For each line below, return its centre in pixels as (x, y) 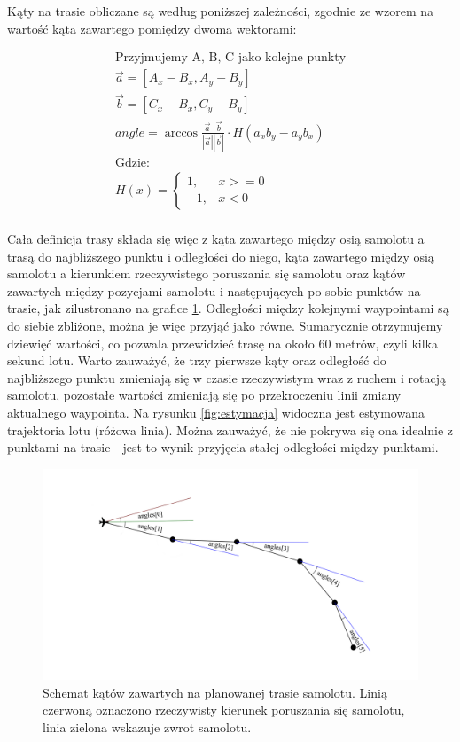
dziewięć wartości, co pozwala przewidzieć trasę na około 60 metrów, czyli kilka (222, 343)
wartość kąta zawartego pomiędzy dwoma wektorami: (152, 28)
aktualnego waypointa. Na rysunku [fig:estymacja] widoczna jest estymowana (216, 412)
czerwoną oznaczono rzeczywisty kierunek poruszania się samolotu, (224, 710)
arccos (181, 133)
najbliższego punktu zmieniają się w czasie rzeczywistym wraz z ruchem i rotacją (227, 377)
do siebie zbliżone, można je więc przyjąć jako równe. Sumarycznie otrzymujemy (225, 325)
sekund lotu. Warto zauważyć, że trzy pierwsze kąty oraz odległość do (197, 360)
